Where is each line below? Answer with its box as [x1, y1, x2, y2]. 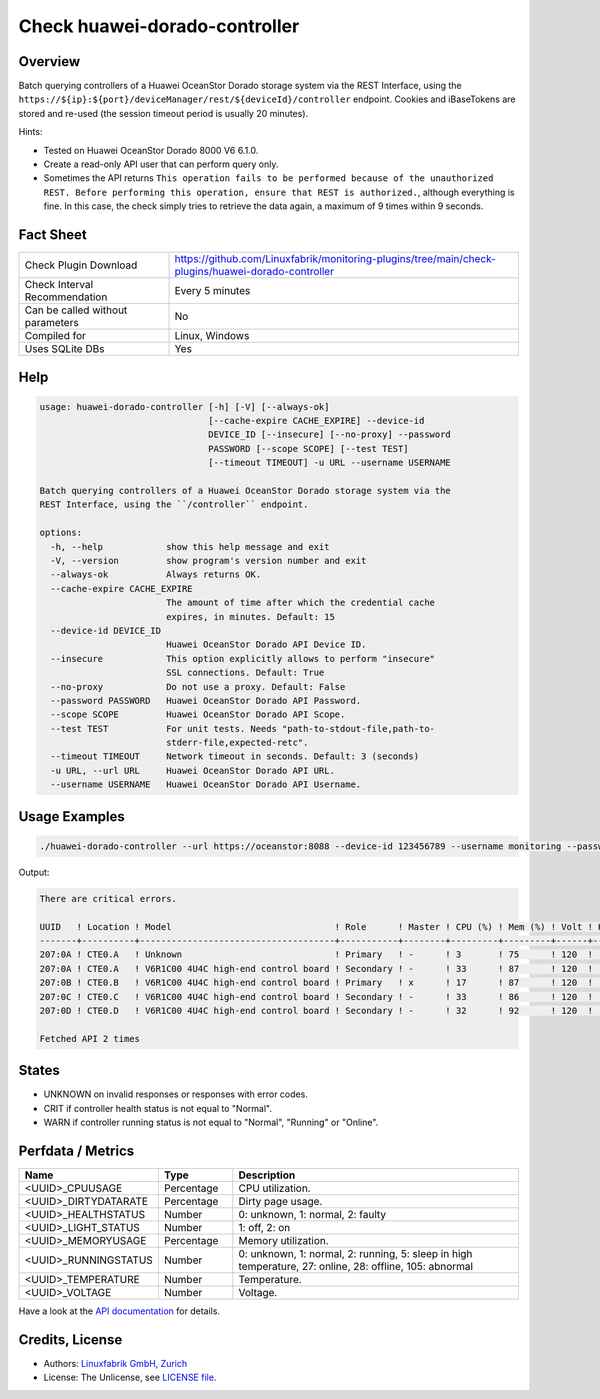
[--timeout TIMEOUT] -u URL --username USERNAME [208, 457, 452, 469]
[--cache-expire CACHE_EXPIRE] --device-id [208, 415, 425, 427]
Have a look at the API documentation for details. [18, 1305, 220, 1317]
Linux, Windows [174, 329, 250, 343]
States [18, 1062, 60, 1079]
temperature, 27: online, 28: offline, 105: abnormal [238, 1259, 474, 1273]
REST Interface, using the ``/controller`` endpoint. [39, 499, 309, 510]
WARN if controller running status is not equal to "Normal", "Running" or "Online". [43, 1116, 379, 1128]
